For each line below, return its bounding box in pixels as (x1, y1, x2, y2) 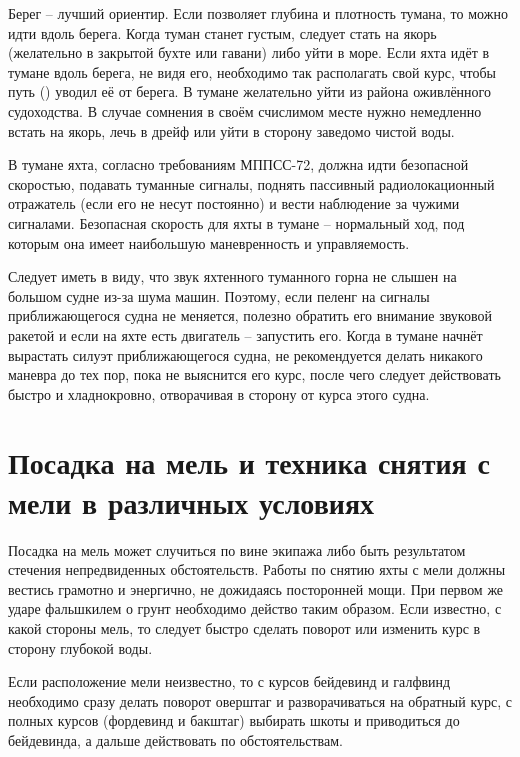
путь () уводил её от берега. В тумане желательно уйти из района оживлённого (8, 81, 491, 102)
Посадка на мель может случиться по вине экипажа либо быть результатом (8, 539, 466, 560)
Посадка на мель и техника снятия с (8, 442, 490, 483)
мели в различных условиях (8, 481, 375, 522)
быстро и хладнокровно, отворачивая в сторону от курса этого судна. (8, 383, 430, 404)
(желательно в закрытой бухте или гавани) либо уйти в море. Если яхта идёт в (8, 42, 490, 63)
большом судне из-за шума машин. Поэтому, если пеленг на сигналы (8, 285, 430, 306)
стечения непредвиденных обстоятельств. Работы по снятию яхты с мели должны (8, 559, 506, 580)
